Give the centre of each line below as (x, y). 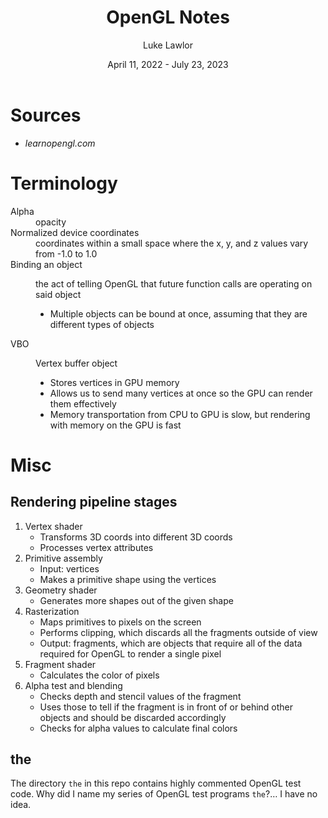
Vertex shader (53, 526)
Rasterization (52, 611)
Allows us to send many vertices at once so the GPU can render (181, 393)
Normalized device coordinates (75, 232)
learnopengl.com (60, 143)
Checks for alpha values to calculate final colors (138, 728)
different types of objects (102, 324)
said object (58, 294)
